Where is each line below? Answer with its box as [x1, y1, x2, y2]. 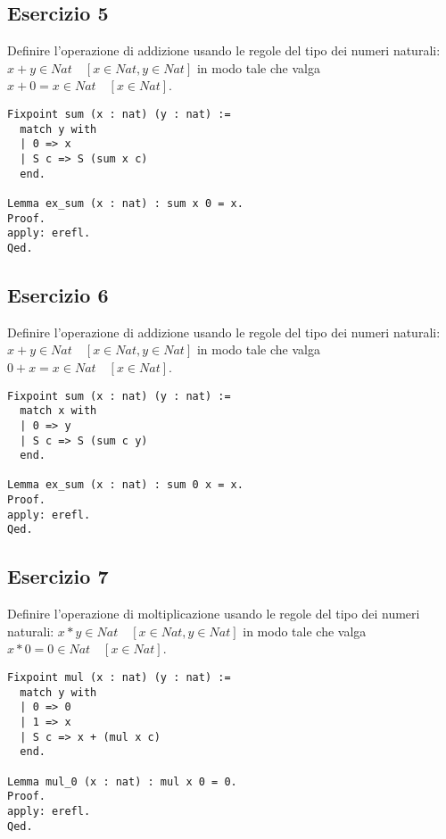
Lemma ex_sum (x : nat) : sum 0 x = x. [7, 478, 244, 492]
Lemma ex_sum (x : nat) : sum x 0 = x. [7, 196, 244, 210]
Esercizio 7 [7, 562, 109, 590]
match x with [20, 404, 97, 418]
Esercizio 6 [7, 280, 109, 308]
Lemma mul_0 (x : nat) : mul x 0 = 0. [7, 775, 237, 788]
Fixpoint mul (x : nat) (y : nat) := [7, 671, 231, 685]
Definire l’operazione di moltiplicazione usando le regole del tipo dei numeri [7, 604, 420, 623]
